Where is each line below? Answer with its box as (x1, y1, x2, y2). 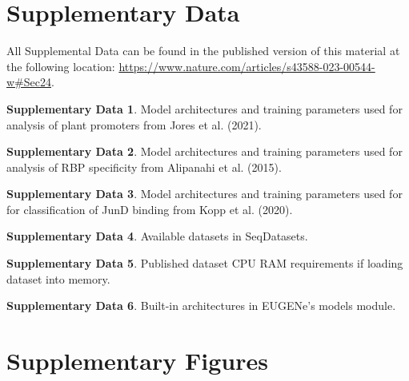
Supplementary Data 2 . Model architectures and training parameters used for (6, 143, 403, 160)
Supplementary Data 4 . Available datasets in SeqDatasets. (6, 228, 308, 244)
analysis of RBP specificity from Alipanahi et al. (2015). (6, 158, 282, 175)
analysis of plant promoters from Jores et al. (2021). (6, 116, 262, 133)
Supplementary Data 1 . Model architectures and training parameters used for (6, 100, 403, 117)
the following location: (6, 58, 115, 74)
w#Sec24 (6, 73, 51, 90)
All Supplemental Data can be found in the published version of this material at (6, 42, 400, 59)
